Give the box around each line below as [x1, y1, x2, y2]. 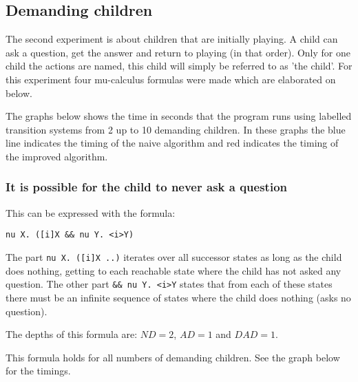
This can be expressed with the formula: [6, 205, 176, 220]
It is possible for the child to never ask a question [6, 178, 288, 195]
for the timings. [6, 363, 71, 378]
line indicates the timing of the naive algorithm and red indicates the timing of [6, 136, 339, 150]
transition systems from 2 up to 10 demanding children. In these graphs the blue [6, 122, 346, 136]
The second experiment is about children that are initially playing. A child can [6, 32, 338, 46]
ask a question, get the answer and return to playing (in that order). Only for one [6, 45, 351, 59]
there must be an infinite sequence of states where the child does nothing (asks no [6, 290, 351, 304]
